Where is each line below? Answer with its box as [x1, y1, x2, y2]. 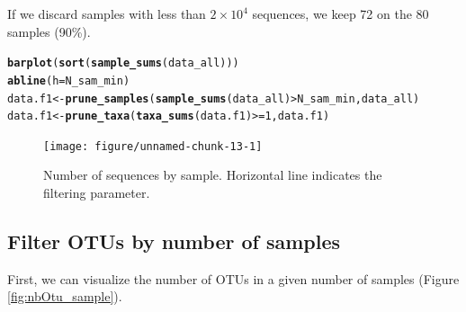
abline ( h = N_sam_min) [7, 74, 130, 87]
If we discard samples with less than [7, 4, 206, 22]
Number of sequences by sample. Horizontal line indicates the [43, 165, 382, 184]
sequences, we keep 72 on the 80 [252, 4, 429, 22]
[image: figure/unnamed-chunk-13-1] [43, 139, 263, 153]
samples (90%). [7, 22, 91, 40]
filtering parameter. [43, 183, 150, 202]
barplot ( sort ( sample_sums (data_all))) [7, 57, 239, 70]
